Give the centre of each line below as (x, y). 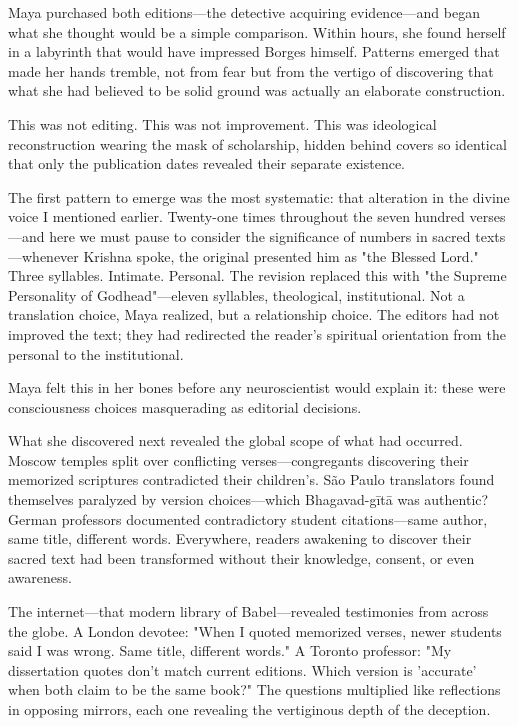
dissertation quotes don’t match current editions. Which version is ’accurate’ (242, 669)
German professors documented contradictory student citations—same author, (248, 518)
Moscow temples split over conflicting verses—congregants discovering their (238, 459)
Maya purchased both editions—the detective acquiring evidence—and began (244, 12)
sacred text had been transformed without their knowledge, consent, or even (241, 557)
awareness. (40, 577)
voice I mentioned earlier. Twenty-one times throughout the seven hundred (236, 216)
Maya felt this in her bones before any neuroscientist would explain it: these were (257, 387)
